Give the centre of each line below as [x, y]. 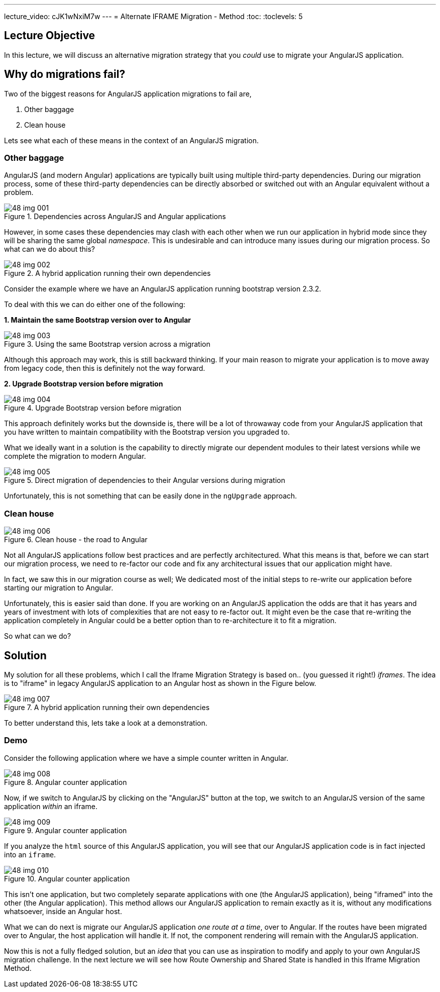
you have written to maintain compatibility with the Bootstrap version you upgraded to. [147, 432]
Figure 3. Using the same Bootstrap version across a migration [107, 344]
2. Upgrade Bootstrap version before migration [84, 384]
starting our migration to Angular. [59, 588]
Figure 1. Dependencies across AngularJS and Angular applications [115, 217]
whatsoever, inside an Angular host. [63, 911]
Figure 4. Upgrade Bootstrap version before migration [93, 408]
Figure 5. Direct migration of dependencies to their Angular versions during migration [145, 480]
